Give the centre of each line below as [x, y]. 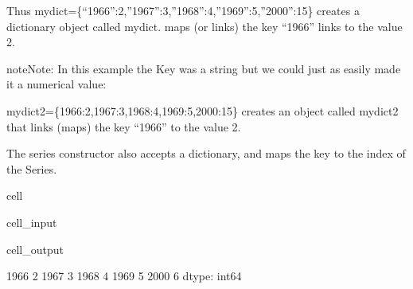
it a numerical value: [56, 84]
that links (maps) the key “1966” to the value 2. [124, 126]
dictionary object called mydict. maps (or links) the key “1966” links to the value [205, 26]
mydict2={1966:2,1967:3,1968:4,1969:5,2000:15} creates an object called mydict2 [203, 110]
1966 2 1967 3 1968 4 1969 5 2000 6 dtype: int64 [124, 276]
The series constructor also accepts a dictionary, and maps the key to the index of [206, 153]
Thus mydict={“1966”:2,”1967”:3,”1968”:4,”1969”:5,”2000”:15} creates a [183, 10]
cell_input [32, 222]
